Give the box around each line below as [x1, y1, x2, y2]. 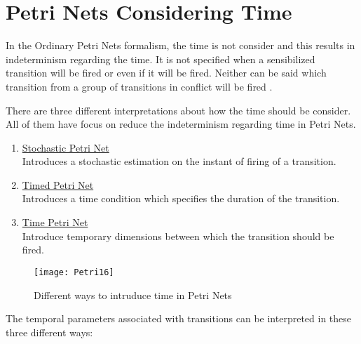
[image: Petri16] [34, 267, 114, 277]
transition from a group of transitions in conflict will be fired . [6, 79, 273, 93]
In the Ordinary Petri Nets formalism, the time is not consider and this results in [6, 38, 355, 53]
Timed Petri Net [22, 177, 94, 192]
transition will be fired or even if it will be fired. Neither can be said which [6, 65, 327, 80]
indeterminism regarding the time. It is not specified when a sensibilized [6, 51, 315, 66]
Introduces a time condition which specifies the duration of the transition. [22, 191, 340, 206]
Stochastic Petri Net [22, 140, 109, 154]
